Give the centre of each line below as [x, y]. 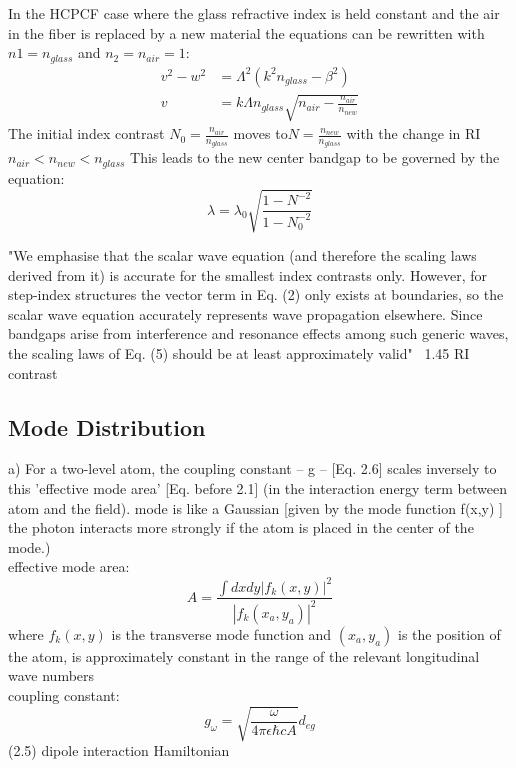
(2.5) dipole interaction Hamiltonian [119, 750]
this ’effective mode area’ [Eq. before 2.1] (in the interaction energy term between [257, 488]
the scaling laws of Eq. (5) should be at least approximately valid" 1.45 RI [239, 353]
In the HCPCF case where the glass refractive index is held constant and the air [254, 13]
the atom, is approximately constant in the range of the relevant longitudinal [244, 655]
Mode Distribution [107, 426]
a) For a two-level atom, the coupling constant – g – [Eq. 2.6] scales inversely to [252, 468]
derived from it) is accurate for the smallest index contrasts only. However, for [247, 274]
